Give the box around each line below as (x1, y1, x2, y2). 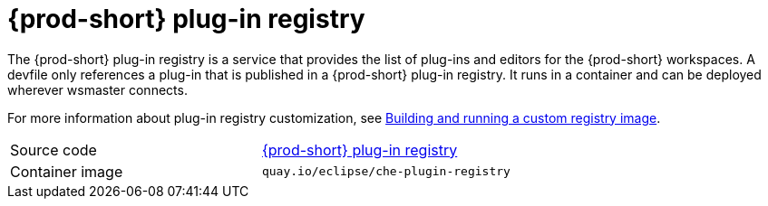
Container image (10, 162, 123, 181)
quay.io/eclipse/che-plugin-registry (261, 164, 510, 179)
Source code (10, 140, 97, 159)
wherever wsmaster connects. (7, 81, 188, 98)
